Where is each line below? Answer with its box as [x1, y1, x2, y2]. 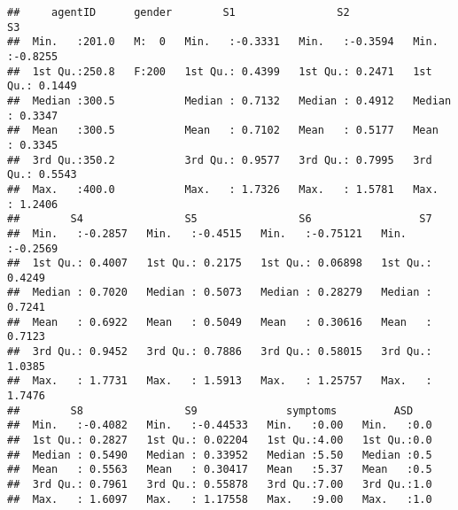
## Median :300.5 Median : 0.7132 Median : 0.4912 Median [7, 94, 452, 107]
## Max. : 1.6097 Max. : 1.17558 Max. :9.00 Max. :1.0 [7, 492, 432, 506]
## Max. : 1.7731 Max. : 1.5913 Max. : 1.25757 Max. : [7, 375, 432, 388]
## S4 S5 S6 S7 [7, 212, 432, 226]
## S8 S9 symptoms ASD [7, 404, 414, 417]
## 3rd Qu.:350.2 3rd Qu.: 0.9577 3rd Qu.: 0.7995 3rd [7, 153, 432, 166]
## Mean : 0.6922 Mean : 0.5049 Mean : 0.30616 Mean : [7, 315, 432, 328]
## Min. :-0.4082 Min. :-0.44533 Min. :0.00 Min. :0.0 [7, 419, 432, 432]
